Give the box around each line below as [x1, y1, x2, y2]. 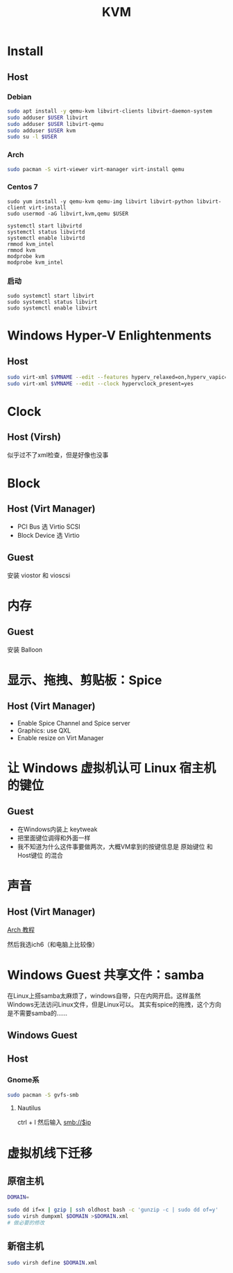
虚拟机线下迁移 [7, 1145, 93, 1161]
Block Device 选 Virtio [17, 531, 80, 539]
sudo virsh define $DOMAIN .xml [7, 1259, 98, 1266]
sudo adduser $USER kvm [7, 127, 76, 134]
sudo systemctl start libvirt [7, 293, 95, 300]
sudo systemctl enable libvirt [7, 305, 98, 312]
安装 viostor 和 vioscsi [7, 571, 71, 579]
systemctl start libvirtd [7, 222, 82, 230]
